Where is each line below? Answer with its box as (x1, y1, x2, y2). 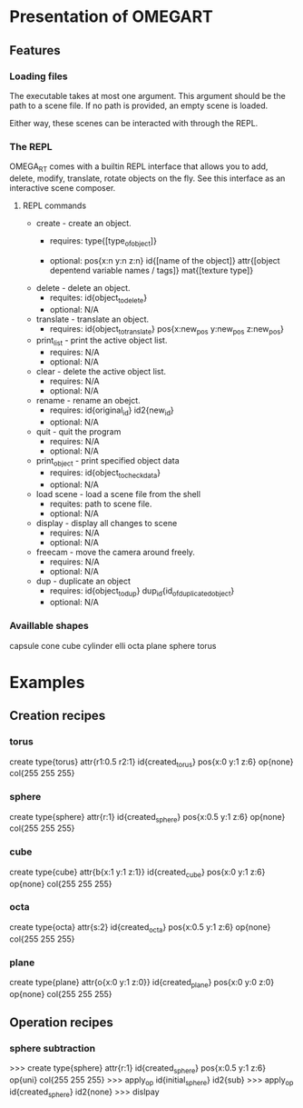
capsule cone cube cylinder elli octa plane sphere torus (9, 640, 217, 651)
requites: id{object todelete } (49, 292, 148, 305)
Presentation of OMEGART (9, 6, 213, 27)
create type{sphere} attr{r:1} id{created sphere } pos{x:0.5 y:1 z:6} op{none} (9, 811, 286, 824)
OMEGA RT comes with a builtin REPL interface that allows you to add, (9, 161, 269, 174)
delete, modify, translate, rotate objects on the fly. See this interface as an (9, 173, 286, 184)
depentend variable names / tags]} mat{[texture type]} (49, 265, 254, 275)
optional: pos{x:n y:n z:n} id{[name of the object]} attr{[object (49, 255, 280, 265)
